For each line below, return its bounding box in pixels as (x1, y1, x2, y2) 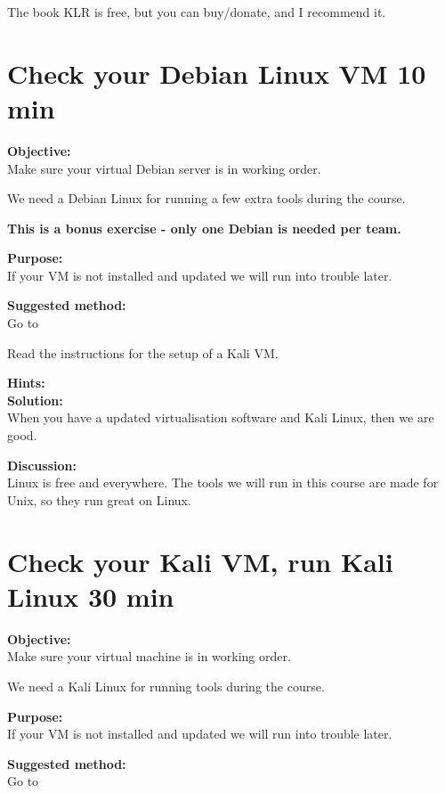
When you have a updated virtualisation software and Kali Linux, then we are (7, 408, 434, 427)
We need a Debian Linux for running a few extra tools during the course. (7, 189, 406, 208)
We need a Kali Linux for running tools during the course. (7, 676, 325, 695)
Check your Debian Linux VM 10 (7, 54, 426, 91)
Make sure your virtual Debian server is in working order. (7, 159, 321, 177)
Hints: (7, 373, 45, 392)
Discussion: (7, 455, 77, 474)
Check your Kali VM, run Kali (7, 543, 393, 579)
